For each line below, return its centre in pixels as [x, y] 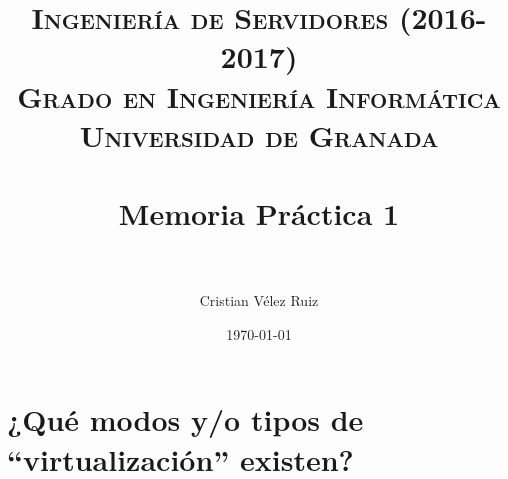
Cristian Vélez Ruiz [259, 300]
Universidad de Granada [259, 134]
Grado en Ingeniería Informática [259, 95]
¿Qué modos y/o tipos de [185, 419]
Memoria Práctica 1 [259, 213]
